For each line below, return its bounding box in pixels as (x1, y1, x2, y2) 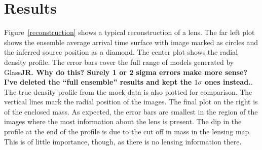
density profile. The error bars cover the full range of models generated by (4, 56, 234, 67)
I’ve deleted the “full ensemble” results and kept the (4, 77, 192, 87)
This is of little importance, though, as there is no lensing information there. (4, 136, 242, 146)
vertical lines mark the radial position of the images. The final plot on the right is (4, 96, 258, 107)
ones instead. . (204, 77, 253, 87)
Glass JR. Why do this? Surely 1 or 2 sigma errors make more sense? (4, 66, 248, 77)
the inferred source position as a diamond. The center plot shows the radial (4, 47, 238, 57)
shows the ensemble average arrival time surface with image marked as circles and (4, 36, 258, 47)
